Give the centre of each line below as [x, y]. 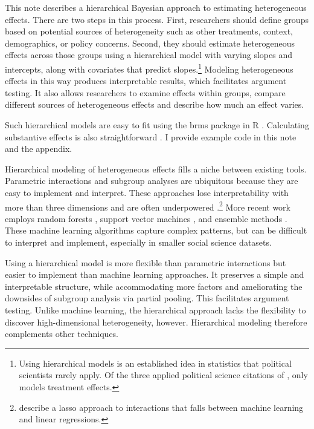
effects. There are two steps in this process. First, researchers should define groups [157, 19]
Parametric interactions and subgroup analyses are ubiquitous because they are [152, 181]
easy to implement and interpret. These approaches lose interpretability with [147, 192]
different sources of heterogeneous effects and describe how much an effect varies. [155, 104]
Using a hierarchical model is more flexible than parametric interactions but [146, 262]
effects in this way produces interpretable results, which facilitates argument [146, 81]
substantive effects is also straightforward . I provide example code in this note [151, 136]
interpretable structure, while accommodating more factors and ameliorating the [154, 286]
